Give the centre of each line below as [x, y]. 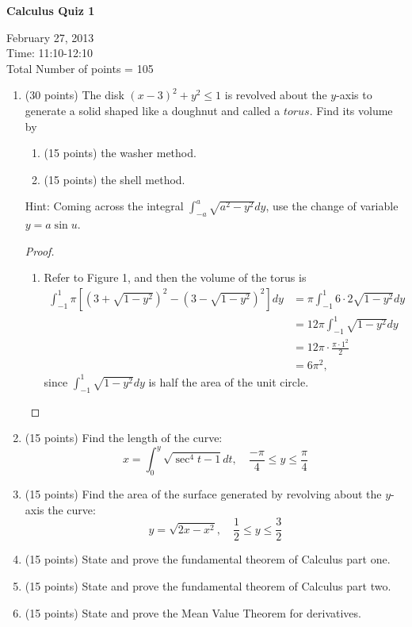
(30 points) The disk [74, 95]
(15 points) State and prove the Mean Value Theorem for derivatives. [193, 612]
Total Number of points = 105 [80, 68]
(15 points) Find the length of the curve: [124, 438]
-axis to [354, 95]
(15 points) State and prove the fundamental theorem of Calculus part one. [208, 559]
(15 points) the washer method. [120, 153]
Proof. [40, 250]
